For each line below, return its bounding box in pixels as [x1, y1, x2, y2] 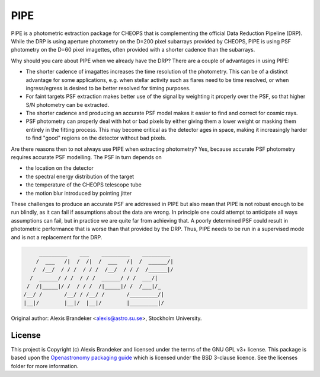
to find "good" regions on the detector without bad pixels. [25, 134, 167, 142]
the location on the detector [25, 164, 94, 172]
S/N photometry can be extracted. [25, 101, 110, 108]
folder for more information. [11, 362, 79, 369]
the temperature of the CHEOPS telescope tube [25, 181, 142, 188]
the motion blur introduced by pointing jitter [25, 189, 132, 197]
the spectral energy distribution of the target [25, 173, 135, 180]
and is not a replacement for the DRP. [11, 233, 103, 240]
